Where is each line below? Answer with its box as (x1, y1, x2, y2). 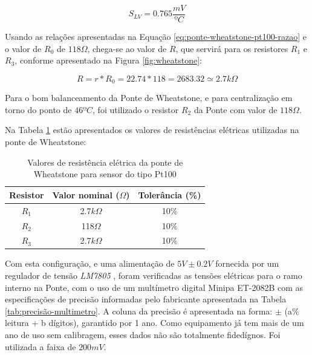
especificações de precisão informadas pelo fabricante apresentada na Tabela (5, 293, 287, 305)
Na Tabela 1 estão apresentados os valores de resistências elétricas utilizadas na (5, 123, 299, 136)
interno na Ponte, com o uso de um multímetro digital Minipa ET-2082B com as (5, 281, 304, 293)
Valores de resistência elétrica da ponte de (27, 155, 183, 168)
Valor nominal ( (52, 188, 120, 201)
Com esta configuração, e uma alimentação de (5, 257, 175, 270)
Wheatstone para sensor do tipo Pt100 (33, 168, 177, 180)
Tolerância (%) (138, 188, 201, 201)
